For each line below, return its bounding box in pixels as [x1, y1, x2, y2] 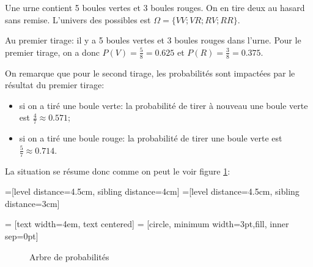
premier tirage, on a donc [5, 45, 100, 58]
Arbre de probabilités [29, 250, 109, 263]
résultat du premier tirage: [5, 78, 105, 91]
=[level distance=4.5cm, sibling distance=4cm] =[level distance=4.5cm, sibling [5, 185, 300, 198]
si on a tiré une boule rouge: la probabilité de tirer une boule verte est [19, 132, 282, 145]
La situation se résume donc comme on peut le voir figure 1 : [5, 164, 230, 177]
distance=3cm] [5, 197, 60, 209]
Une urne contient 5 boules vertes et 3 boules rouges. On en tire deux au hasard [5, 1, 305, 13]
